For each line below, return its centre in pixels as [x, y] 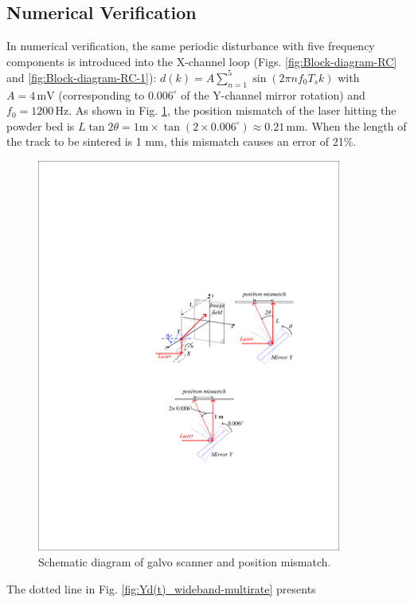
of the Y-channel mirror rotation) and [273, 94]
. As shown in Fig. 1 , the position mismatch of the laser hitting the [232, 110]
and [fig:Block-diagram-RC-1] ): [82, 77]
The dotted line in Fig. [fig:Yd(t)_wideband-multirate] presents [161, 588]
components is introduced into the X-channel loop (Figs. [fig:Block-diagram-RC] [202, 61]
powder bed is [41, 125]
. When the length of [355, 125]
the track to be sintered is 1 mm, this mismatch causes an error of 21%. [182, 141]
